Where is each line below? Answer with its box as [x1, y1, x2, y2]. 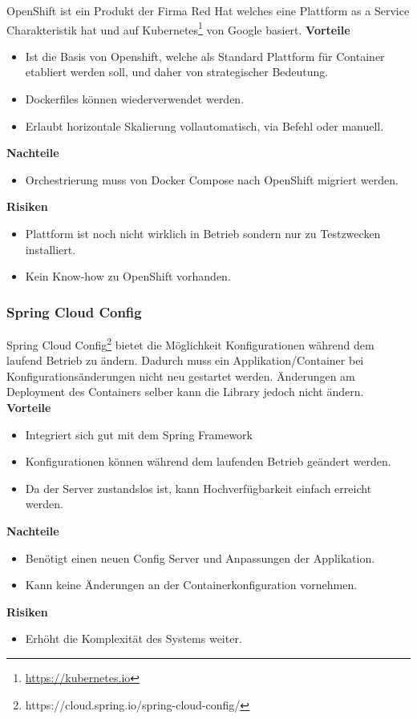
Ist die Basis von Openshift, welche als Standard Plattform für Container [25, 47, 385, 64]
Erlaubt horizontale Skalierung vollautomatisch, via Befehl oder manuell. [25, 117, 384, 134]
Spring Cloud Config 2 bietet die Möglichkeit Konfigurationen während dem [6, 334, 374, 353]
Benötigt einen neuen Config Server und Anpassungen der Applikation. [25, 549, 375, 566]
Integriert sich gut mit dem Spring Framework [25, 426, 253, 442]
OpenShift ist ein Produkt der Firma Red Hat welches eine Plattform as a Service [6, 2, 410, 18]
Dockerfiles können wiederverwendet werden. [25, 91, 245, 107]
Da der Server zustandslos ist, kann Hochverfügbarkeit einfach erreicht [25, 479, 372, 496]
